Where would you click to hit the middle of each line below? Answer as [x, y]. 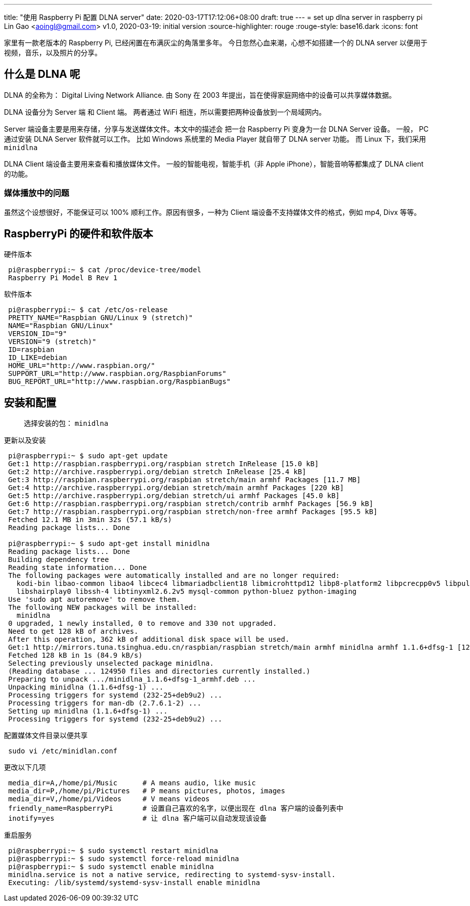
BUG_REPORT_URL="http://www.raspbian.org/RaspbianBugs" [119, 382]
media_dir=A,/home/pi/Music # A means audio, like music [132, 783]
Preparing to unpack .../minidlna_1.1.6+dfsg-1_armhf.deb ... [132, 679]
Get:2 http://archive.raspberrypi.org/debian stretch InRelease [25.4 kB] [157, 472]
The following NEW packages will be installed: [103, 608]
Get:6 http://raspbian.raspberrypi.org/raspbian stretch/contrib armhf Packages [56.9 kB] [191, 504]
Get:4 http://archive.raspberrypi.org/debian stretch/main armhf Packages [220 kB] [176, 488]
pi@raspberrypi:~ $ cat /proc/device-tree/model [105, 270]
